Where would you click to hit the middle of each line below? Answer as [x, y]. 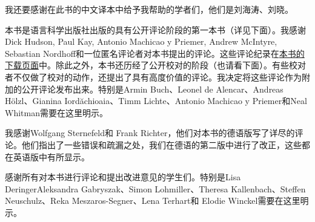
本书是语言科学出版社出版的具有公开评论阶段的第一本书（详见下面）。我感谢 [155, 29]
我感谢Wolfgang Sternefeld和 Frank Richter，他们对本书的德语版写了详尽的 [150, 133]
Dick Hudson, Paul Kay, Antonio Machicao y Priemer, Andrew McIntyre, [141, 41]
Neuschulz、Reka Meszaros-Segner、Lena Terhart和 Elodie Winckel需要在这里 [153, 201]
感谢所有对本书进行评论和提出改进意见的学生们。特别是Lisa [123, 177]
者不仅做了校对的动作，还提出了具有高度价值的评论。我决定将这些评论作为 [153, 77]
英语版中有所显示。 [51, 156]
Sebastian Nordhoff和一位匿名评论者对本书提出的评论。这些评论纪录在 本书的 [155, 53]
